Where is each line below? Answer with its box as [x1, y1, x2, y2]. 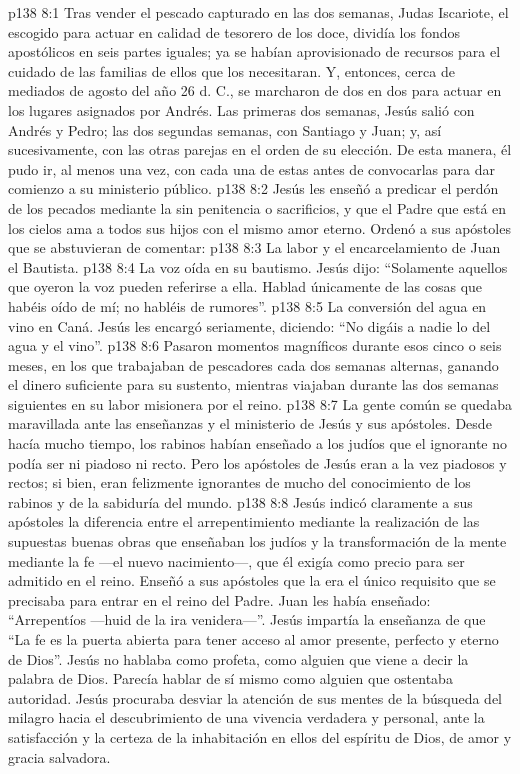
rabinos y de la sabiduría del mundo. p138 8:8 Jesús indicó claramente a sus [8, 491, 473, 512]
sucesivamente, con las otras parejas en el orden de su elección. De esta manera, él [8, 139, 512, 160]
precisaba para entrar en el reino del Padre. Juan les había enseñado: [8, 589, 431, 610]
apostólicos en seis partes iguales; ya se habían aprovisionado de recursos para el [8, 41, 501, 62]
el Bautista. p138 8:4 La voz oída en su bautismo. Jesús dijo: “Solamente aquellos [8, 256, 508, 277]
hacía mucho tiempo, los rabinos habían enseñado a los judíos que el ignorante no [8, 433, 508, 454]
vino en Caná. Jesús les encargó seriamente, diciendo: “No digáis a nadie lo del [8, 315, 491, 336]
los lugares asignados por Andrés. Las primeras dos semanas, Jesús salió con [8, 99, 475, 120]
